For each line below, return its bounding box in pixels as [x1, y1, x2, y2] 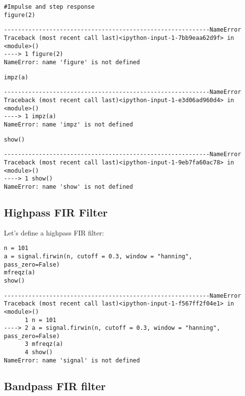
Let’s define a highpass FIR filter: [4, 227, 104, 237]
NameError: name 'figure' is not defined [4, 58, 140, 66]
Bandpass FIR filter [4, 378, 106, 393]
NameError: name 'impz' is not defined [4, 121, 133, 128]
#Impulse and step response [4, 3, 95, 10]
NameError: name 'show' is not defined [4, 183, 133, 190]
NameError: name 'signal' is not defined [4, 357, 140, 364]
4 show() [24, 349, 53, 356]
